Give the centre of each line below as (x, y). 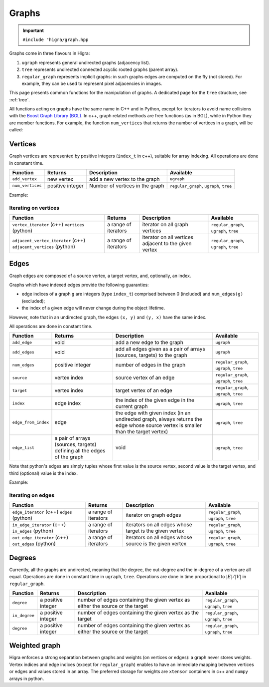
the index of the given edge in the (155, 400)
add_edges (23, 352)
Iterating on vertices (34, 208)
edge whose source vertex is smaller (158, 425)
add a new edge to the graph (149, 343)
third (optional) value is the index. (44, 473)
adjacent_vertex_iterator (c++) (49, 241)
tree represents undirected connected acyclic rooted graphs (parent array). (100, 69)
